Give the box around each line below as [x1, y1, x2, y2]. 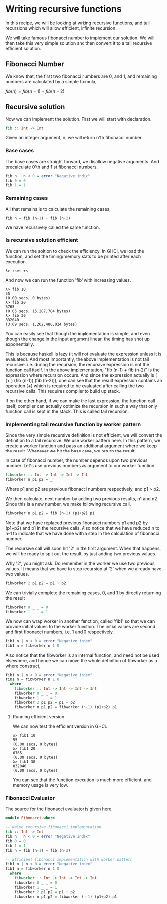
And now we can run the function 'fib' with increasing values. [5, 277, 131, 283]
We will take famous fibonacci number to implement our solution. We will [5, 35, 155, 41]
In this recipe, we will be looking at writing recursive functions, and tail [5, 20, 150, 26]
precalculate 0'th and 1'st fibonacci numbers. [5, 164, 98, 170]
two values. [5, 571, 29, 577]
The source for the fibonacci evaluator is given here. [5, 806, 113, 812]
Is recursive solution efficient [5, 237, 78, 244]
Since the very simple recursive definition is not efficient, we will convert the [5, 432, 162, 438]
